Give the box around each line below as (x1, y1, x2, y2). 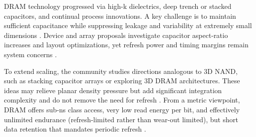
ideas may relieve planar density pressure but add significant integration (4, 85, 222, 95)
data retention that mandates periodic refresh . (4, 124, 146, 134)
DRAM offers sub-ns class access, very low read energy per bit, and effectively (4, 104, 240, 114)
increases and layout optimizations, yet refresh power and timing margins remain (4, 39, 249, 50)
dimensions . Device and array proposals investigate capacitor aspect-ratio (4, 30, 228, 40)
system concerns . (4, 49, 57, 59)
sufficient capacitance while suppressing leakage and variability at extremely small (4, 20, 252, 31)
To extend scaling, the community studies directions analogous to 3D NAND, (4, 66, 238, 76)
